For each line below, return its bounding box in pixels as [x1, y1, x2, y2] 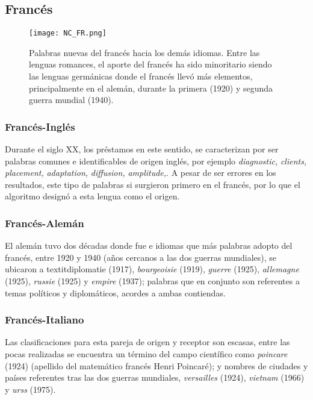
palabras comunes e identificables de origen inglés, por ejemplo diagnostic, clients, [5, 154, 307, 167]
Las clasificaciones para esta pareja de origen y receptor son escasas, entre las [5, 336, 290, 348]
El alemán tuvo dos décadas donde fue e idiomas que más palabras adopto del [5, 239, 293, 252]
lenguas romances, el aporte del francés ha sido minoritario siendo [29, 58, 272, 70]
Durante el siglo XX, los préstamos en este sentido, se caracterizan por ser [5, 143, 279, 155]
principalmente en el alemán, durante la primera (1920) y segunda [29, 81, 273, 94]
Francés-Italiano [5, 312, 84, 327]
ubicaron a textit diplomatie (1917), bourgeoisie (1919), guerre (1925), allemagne [5, 263, 299, 275]
